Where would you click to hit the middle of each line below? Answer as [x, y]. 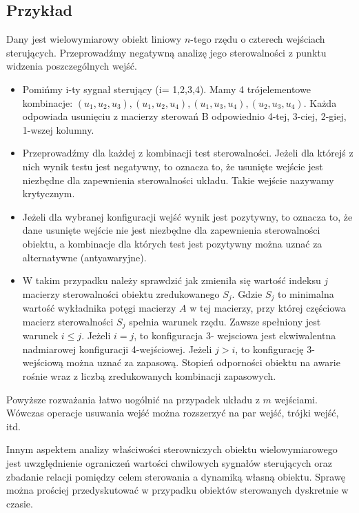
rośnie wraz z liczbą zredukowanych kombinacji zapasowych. [149, 375]
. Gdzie [247, 293]
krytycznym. [49, 193]
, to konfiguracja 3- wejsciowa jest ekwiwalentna [235, 335]
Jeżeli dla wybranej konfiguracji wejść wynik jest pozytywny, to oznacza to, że [187, 216]
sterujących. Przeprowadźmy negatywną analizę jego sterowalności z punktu [166, 52]
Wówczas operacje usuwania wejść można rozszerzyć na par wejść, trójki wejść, [173, 413]
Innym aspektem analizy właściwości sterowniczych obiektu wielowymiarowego [172, 449]
